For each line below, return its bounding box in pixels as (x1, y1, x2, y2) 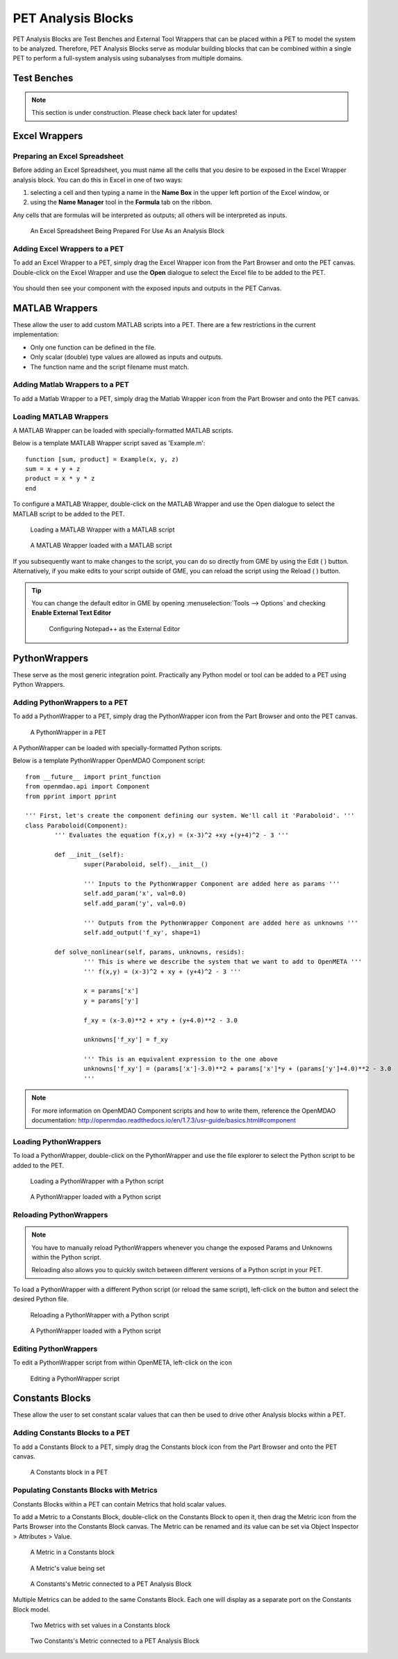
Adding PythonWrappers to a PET (13, 697, 128, 707)
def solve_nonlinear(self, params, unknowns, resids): (54, 948, 245, 956)
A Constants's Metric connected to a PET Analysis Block (30, 1580, 192, 1588)
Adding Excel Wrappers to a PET (13, 244, 124, 253)
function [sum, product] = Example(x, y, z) (25, 455, 180, 463)
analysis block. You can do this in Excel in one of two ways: (13, 175, 183, 184)
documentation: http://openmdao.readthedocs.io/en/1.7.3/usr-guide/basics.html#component (31, 1116, 297, 1125)
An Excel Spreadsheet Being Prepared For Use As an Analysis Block (30, 227, 225, 235)
